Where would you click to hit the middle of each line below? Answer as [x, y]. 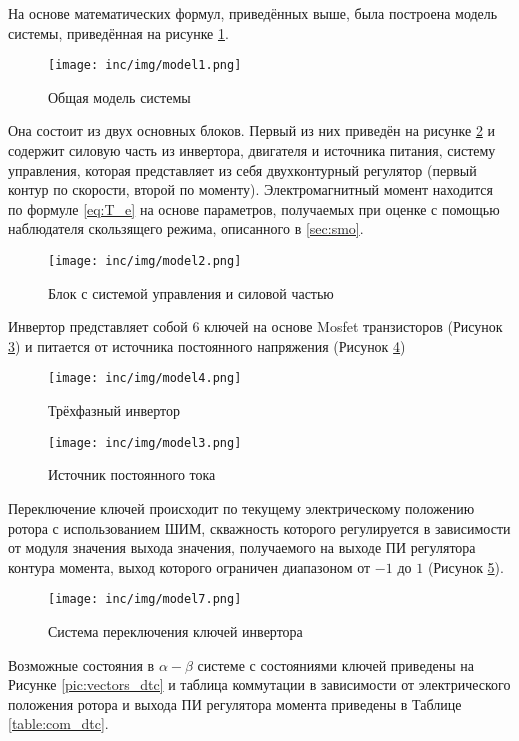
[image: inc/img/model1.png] [145, 65]
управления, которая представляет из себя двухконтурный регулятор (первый [242, 169]
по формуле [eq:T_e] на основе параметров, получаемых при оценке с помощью [254, 208]
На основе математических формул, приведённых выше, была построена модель [253, 13]
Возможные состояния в [81, 664]
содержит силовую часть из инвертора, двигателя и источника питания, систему [252, 150]
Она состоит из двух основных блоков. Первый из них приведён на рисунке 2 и [252, 130]
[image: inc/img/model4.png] [145, 378]
